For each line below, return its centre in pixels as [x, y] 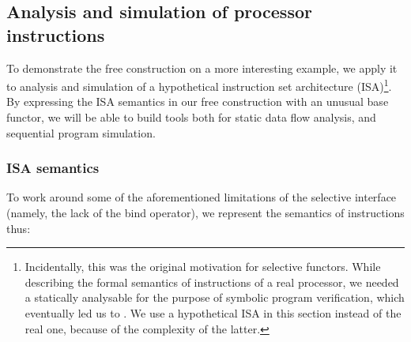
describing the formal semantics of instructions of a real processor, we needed [212, 282]
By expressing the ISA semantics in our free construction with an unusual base [198, 101]
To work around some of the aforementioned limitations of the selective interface [202, 197]
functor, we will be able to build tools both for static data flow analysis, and [191, 117]
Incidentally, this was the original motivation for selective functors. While [203, 267]
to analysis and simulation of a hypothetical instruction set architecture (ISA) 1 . [199, 85]
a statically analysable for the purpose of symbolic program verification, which [215, 297]
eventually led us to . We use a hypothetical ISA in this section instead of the [213, 313]
